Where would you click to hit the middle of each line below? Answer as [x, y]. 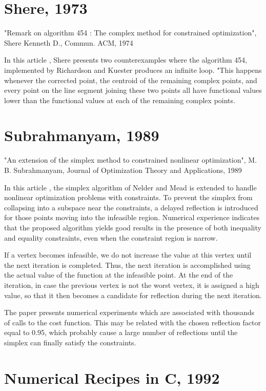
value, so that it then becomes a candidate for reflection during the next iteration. [133, 295]
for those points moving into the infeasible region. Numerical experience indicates [132, 217]
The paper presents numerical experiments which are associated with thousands [129, 312]
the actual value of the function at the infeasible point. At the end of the [119, 275]
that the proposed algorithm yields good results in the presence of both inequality [133, 227]
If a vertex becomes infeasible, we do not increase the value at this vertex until [128, 255]
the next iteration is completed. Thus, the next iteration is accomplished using [127, 265]
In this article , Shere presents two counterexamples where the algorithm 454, [126, 60]
